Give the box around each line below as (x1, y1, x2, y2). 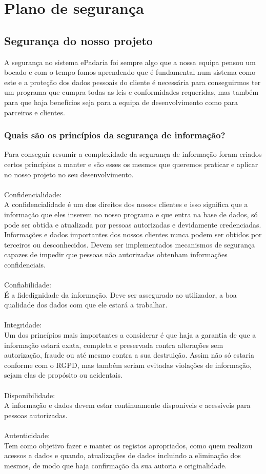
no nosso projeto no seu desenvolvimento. (4, 169, 134, 179)
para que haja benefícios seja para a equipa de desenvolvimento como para (4, 96, 238, 107)
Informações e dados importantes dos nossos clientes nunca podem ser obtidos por (4, 229, 262, 240)
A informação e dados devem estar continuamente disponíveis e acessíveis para (4, 400, 251, 410)
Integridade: (4, 319, 42, 330)
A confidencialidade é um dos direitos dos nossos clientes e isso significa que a (4, 199, 248, 210)
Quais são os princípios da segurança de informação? (4, 129, 226, 141)
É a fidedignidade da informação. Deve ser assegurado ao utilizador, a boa (4, 289, 237, 300)
